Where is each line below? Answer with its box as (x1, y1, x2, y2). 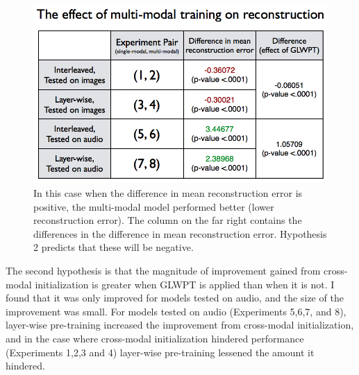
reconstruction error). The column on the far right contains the (33, 213, 302, 227)
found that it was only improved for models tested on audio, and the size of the (6, 290, 344, 305)
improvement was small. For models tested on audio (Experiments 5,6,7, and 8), (6, 304, 347, 318)
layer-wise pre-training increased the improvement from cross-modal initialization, (6, 317, 354, 332)
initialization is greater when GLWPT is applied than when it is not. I (35, 277, 335, 291)
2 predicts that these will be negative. (33, 240, 194, 254)
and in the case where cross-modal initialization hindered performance (6, 331, 304, 345)
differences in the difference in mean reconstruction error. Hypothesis (33, 226, 327, 241)
